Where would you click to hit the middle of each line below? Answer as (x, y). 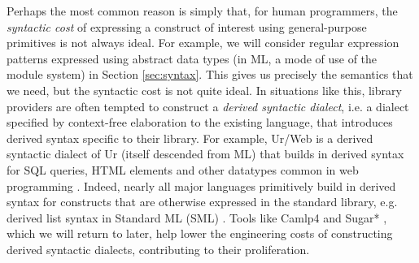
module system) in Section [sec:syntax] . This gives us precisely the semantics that (210, 74)
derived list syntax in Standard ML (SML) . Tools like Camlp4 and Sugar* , (197, 217)
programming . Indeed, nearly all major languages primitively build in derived (201, 185)
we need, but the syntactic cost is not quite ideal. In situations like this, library (204, 90)
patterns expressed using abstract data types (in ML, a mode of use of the (192, 58)
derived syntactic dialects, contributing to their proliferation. (158, 249)
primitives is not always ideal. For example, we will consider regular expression (203, 43)
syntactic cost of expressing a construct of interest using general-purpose (187, 26)
